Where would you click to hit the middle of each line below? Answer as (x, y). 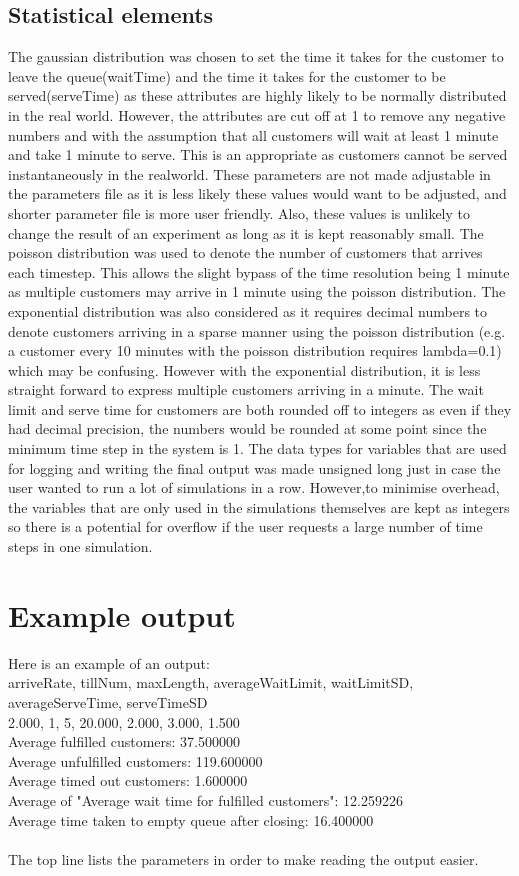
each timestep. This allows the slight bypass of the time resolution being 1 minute (259, 271)
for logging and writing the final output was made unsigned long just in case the (254, 467)
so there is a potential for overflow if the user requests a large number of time (245, 526)
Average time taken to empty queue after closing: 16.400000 (191, 819)
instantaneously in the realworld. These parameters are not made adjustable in (249, 173)
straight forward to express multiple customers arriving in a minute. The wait (246, 389)
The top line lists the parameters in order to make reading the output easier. (243, 858)
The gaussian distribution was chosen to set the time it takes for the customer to (256, 56)
